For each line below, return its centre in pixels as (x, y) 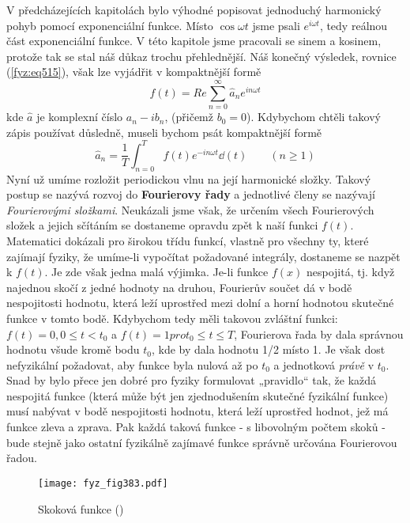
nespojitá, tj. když (350, 272)
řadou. (22, 458)
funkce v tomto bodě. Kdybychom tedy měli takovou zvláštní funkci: (172, 318)
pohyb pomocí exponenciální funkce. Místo (110, 25)
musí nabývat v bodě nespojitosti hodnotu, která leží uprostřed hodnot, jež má (197, 411)
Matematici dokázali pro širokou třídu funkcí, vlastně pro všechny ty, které (188, 240)
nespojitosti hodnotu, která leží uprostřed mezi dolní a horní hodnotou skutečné (200, 303)
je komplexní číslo (80, 117)
